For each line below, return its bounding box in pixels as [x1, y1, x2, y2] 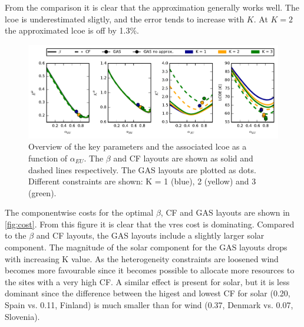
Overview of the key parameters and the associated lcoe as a [28, 140, 247, 153]
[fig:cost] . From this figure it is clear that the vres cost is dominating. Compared [5, 217, 295, 230]
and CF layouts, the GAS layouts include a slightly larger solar [36, 229, 265, 242]
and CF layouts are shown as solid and [113, 151, 253, 164]
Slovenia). [5, 310, 40, 322]
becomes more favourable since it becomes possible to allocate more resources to [5, 264, 295, 276]
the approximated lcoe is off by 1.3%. [5, 24, 139, 37]
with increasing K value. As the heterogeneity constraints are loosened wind [5, 252, 279, 265]
